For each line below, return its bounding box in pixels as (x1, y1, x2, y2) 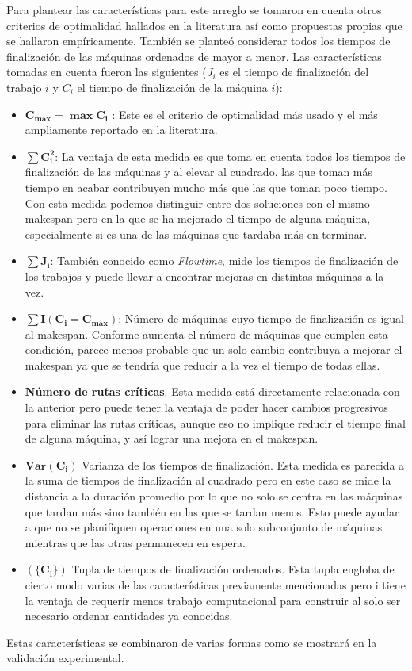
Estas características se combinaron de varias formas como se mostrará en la (6, 634, 377, 650)
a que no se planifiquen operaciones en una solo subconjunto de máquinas (25, 519, 383, 535)
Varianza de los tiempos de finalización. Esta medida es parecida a (82, 456, 405, 473)
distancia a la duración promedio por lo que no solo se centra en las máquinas (25, 488, 403, 504)
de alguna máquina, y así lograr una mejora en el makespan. (25, 430, 319, 447)
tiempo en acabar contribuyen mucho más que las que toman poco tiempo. (25, 178, 387, 195)
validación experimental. (6, 650, 124, 666)
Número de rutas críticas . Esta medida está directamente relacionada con (25, 383, 400, 400)
